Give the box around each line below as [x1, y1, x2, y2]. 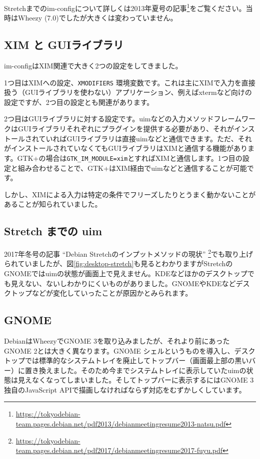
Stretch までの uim [4, 223, 102, 239]
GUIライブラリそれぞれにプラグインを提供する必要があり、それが [17, 123, 234, 134]
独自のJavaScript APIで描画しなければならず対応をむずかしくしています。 [4, 384, 246, 395]
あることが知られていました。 [4, 199, 102, 209]
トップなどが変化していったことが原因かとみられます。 [10, 288, 192, 298]
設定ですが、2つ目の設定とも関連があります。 [4, 96, 154, 107]
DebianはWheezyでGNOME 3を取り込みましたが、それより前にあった [4, 335, 230, 346]
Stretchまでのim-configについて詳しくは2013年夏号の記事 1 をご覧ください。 [4, 1, 246, 13]
